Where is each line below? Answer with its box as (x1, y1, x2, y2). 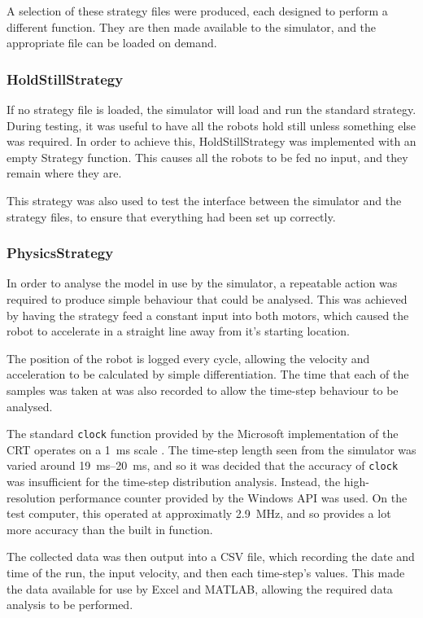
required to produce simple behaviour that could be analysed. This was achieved (7, 290, 408, 307)
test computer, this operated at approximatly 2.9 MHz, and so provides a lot (7, 505, 391, 522)
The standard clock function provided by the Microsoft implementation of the (7, 425, 399, 442)
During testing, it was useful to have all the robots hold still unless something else (7, 116, 416, 134)
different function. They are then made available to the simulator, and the (7, 18, 377, 35)
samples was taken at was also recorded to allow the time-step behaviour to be (7, 381, 399, 398)
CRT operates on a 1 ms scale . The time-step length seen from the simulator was (7, 440, 416, 458)
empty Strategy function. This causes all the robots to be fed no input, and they (7, 148, 408, 165)
